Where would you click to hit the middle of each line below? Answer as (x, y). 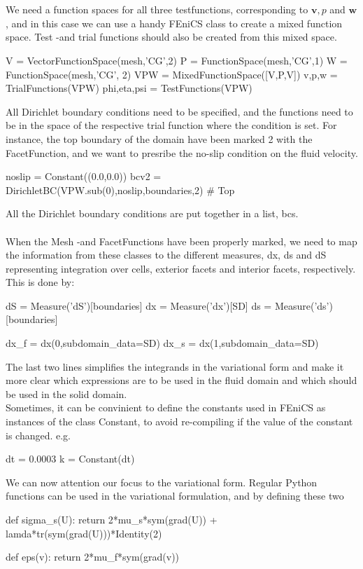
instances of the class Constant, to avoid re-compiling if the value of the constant (179, 421)
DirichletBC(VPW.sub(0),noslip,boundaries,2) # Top (120, 190)
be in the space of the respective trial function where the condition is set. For (171, 125)
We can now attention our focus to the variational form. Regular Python (162, 482)
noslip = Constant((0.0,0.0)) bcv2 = (84, 176)
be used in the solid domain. (66, 393)
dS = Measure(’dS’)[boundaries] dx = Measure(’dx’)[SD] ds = (139, 305)
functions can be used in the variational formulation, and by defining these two (175, 496)
